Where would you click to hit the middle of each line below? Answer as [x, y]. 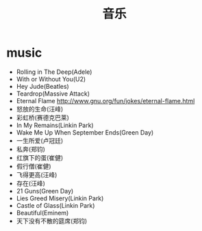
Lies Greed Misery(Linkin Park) [60, 198]
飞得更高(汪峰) [37, 174]
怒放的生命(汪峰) [40, 109]
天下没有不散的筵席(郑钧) [52, 221]
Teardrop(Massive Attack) [53, 94]
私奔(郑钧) [31, 149]
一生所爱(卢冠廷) [40, 140]
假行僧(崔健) [34, 166]
